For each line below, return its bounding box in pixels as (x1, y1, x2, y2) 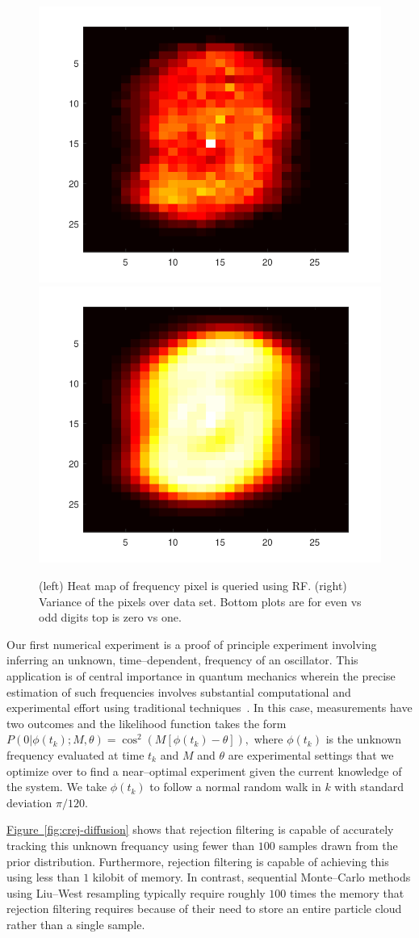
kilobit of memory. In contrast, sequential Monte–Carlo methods (92, 869, 411, 886)
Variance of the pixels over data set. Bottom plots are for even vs (39, 593, 362, 609)
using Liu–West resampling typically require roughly (6, 884, 266, 901)
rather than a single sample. (6, 915, 145, 932)
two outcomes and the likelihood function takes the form (6, 714, 287, 731)
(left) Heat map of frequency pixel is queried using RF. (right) (39, 577, 347, 594)
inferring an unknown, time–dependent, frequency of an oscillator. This (6, 651, 358, 668)
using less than (6, 869, 80, 886)
